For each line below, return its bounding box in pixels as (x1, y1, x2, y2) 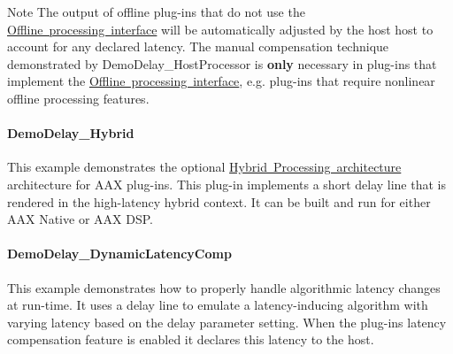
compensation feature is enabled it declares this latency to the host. (7, 330, 374, 349)
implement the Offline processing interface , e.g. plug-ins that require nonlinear (7, 72, 435, 90)
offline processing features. (7, 88, 150, 107)
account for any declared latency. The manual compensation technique (7, 37, 389, 56)
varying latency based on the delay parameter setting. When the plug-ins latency (7, 312, 447, 331)
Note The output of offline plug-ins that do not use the (7, 3, 305, 20)
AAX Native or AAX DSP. (7, 210, 153, 228)
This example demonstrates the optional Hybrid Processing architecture (7, 158, 402, 176)
